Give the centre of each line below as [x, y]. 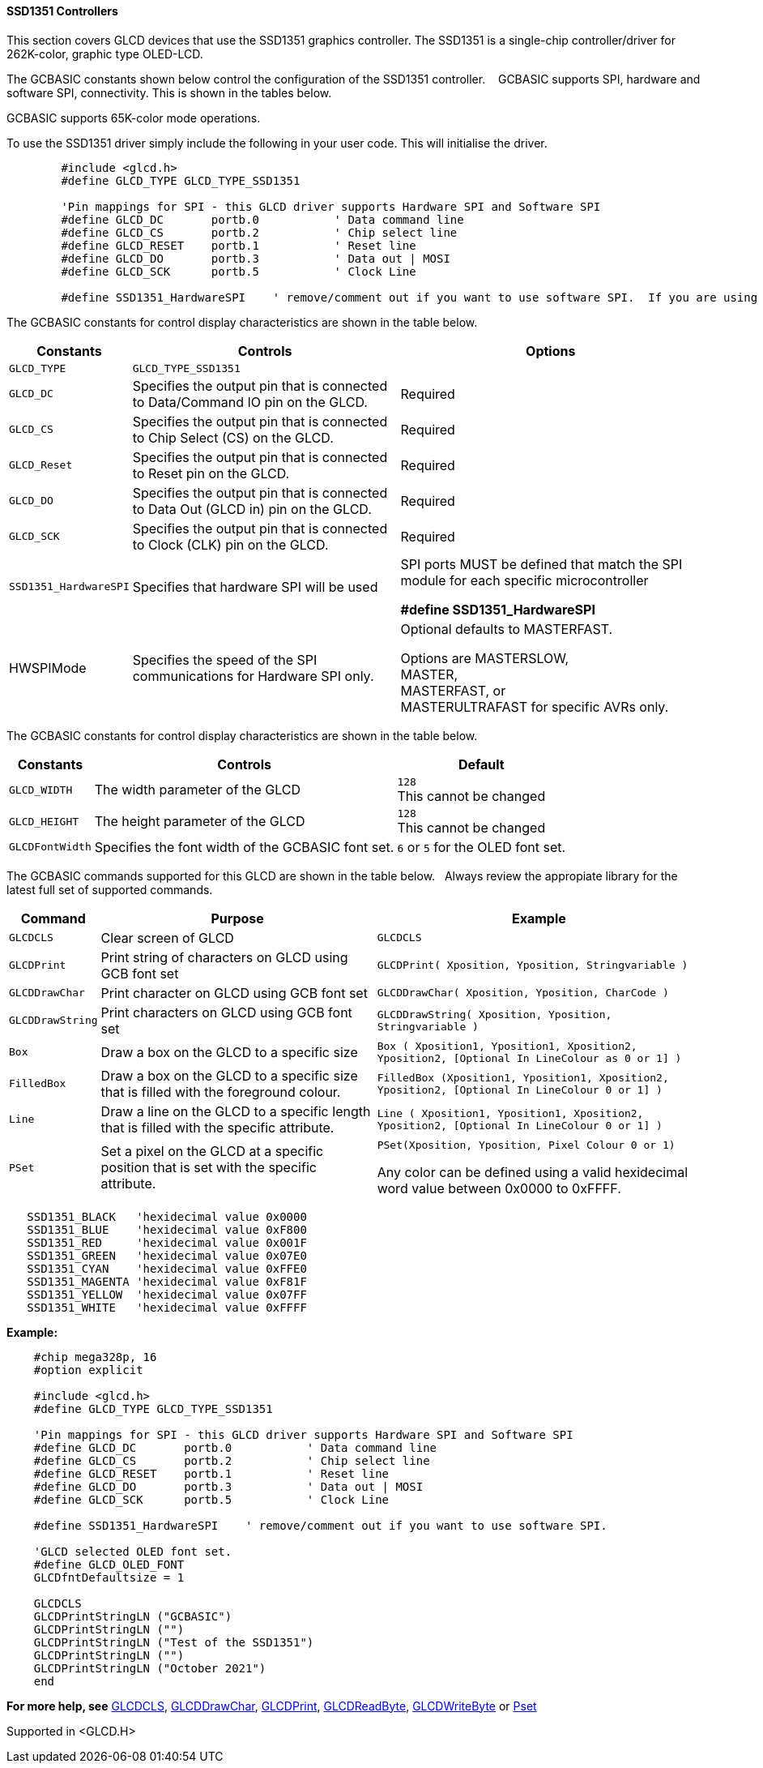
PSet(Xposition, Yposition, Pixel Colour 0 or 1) [526, 1145]
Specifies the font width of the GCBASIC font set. [244, 847]
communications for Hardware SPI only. [253, 676]
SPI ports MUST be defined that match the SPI [541, 564]
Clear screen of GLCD [167, 938]
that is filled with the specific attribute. [217, 1127]
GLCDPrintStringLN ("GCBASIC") [133, 1616]
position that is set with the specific [209, 1168]
